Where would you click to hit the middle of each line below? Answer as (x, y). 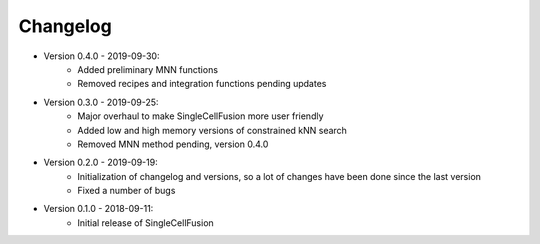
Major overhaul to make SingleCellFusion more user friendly (200, 116)
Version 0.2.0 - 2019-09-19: (101, 162)
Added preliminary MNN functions (148, 69)
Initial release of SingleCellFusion (145, 222)
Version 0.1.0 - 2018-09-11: (98, 209)
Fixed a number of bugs (126, 191)
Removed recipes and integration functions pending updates (202, 84)
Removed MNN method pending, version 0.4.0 (173, 144)
